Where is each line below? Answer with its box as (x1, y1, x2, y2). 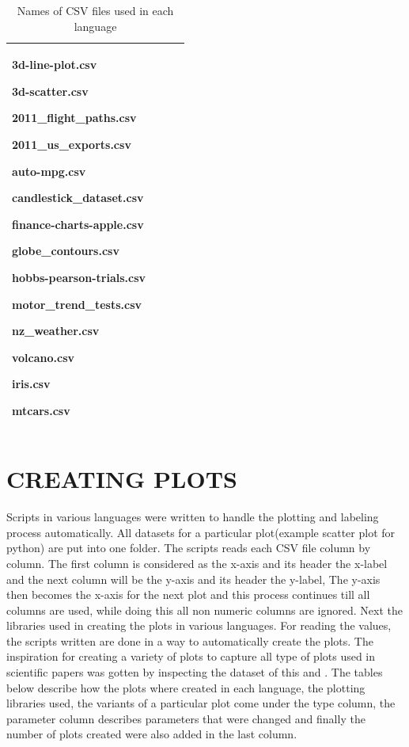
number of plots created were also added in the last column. (6, 726, 297, 742)
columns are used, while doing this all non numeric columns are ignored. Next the (6, 601, 403, 618)
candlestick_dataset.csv (12, 189, 144, 206)
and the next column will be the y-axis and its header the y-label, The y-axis (6, 570, 381, 587)
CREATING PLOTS (6, 463, 237, 495)
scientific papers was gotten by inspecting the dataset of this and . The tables (6, 664, 383, 680)
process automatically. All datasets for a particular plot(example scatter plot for (6, 524, 396, 540)
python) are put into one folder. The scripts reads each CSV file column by (6, 539, 371, 556)
